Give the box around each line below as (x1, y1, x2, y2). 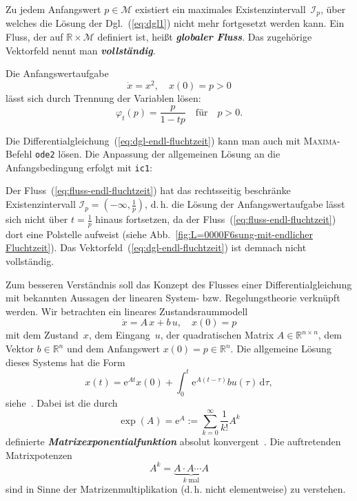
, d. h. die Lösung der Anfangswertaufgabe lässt (145, 197, 345, 211)
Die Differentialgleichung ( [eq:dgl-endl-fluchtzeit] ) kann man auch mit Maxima (6, 133, 337, 147)
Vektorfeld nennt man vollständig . (6, 43, 156, 57)
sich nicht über (6, 212, 68, 226)
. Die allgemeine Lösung (230, 341, 331, 356)
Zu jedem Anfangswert (6, 2, 101, 16)
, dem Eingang (88, 328, 150, 342)
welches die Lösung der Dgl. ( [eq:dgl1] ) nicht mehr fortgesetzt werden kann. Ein (6, 16, 345, 30)
